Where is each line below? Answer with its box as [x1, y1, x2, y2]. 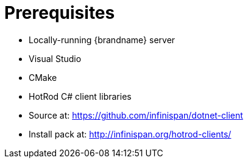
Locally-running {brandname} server [29, 34, 175, 45]
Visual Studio [29, 53, 82, 64]
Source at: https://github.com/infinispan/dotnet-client [29, 109, 243, 120]
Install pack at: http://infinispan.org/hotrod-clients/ [29, 128, 232, 139]
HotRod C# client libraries [29, 91, 132, 102]
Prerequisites [4, 2, 115, 23]
